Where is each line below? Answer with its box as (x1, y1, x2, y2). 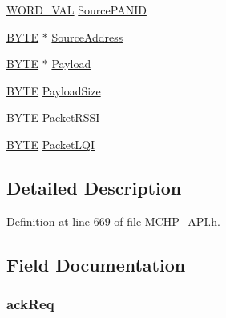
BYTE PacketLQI (6, 135, 95, 152)
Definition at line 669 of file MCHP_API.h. (6, 212, 221, 229)
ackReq (6, 294, 54, 314)
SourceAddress (51, 28, 123, 45)
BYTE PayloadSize (6, 82, 101, 99)
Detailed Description (6, 175, 182, 199)
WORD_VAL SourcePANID (6, 2, 147, 18)
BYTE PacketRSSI (6, 109, 100, 126)
